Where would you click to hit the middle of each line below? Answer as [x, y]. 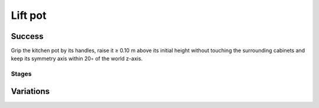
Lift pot [29, 15]
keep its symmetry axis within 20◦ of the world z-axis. [77, 58]
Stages [21, 74]
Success [27, 36]
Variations [30, 91]
